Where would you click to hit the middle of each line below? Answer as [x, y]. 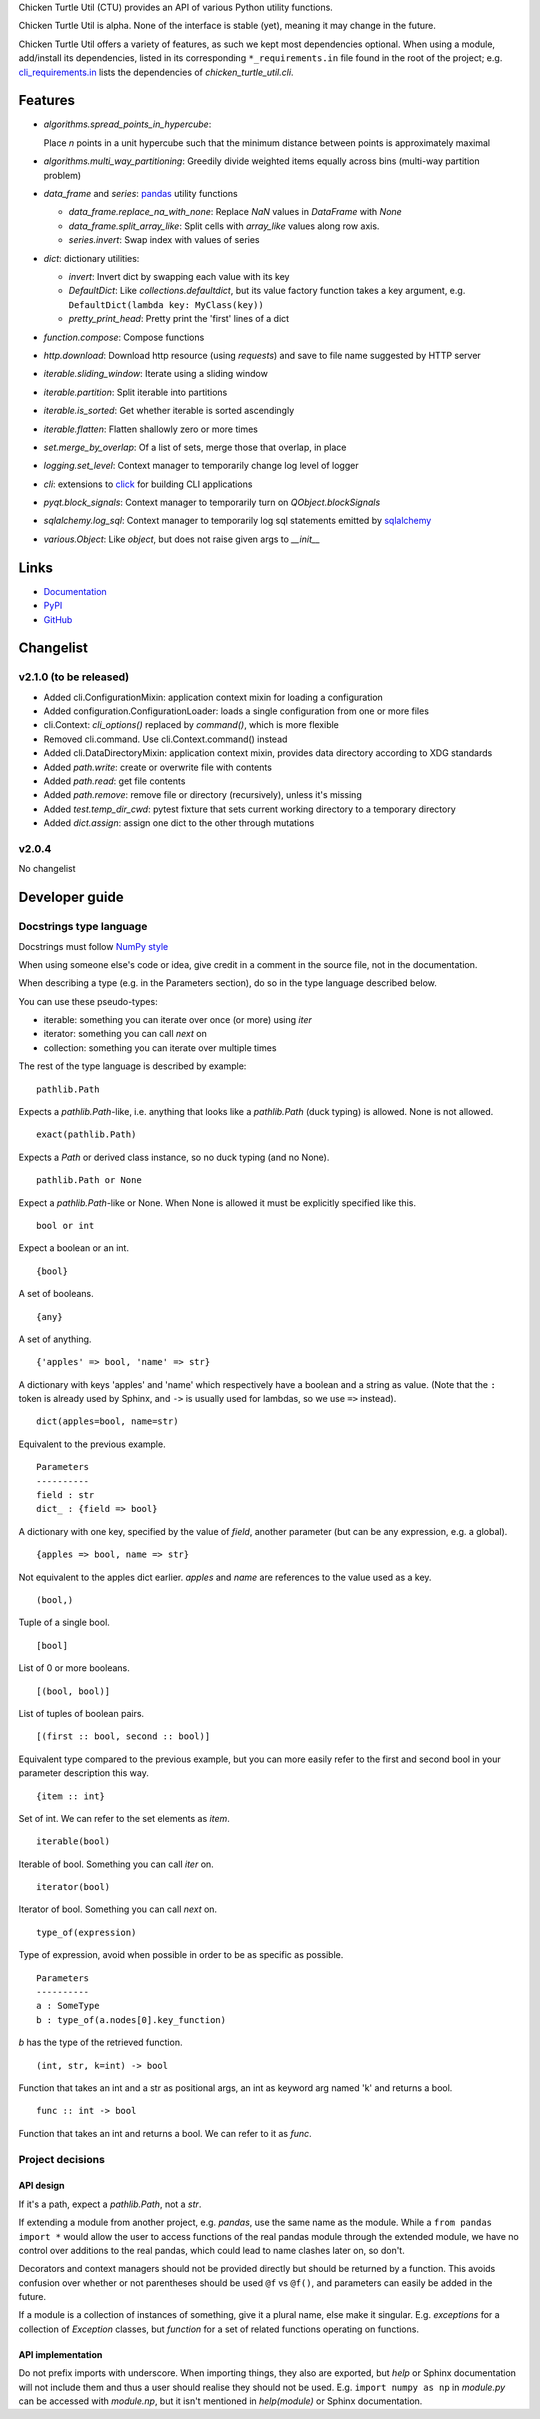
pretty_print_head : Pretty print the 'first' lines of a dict [179, 319]
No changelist [47, 869]
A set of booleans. [56, 1294]
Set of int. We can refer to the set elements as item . [124, 1818]
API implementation [60, 2354]
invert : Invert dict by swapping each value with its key [179, 276]
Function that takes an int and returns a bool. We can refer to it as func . [165, 2133]
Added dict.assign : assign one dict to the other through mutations [179, 823]
